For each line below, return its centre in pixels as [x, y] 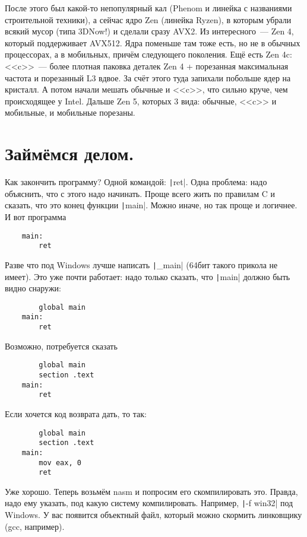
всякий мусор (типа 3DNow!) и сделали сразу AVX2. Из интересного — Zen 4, [149, 31]
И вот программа [36, 216]
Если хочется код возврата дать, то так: [76, 413]
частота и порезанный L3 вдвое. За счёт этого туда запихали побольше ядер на [148, 77]
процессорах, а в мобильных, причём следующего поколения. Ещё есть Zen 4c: [148, 54]
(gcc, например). [35, 526]
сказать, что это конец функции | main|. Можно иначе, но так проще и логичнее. [151, 205]
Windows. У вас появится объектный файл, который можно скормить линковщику [153, 515]
